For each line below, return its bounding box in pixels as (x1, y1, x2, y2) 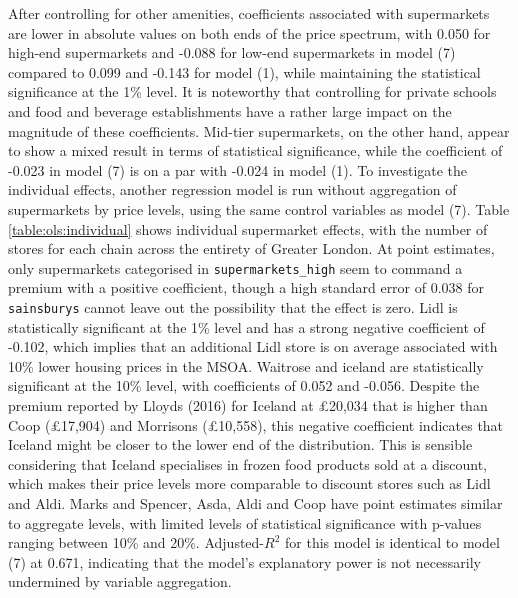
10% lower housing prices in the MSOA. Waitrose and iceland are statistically (8, 355, 484, 376)
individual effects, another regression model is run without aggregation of (8, 179, 457, 200)
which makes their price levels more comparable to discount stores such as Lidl (8, 473, 491, 494)
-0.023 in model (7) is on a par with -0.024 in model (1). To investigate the (8, 159, 468, 180)
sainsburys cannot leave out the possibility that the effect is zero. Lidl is (8, 296, 458, 317)
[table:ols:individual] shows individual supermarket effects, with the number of (8, 218, 488, 239)
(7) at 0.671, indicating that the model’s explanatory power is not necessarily (8, 551, 481, 572)
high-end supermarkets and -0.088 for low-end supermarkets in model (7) (8, 42, 456, 63)
